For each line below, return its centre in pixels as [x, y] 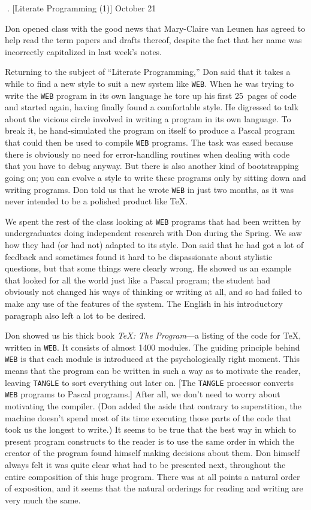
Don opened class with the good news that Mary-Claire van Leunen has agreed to [155, 28]
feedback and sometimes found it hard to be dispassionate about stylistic [139, 256]
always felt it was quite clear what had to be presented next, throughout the [145, 464]
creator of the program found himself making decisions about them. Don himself [152, 453]
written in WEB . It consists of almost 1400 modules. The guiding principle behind [153, 347]
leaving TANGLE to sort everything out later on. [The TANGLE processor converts [149, 382]
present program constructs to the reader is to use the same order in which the [150, 441]
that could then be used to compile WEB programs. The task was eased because [149, 142]
